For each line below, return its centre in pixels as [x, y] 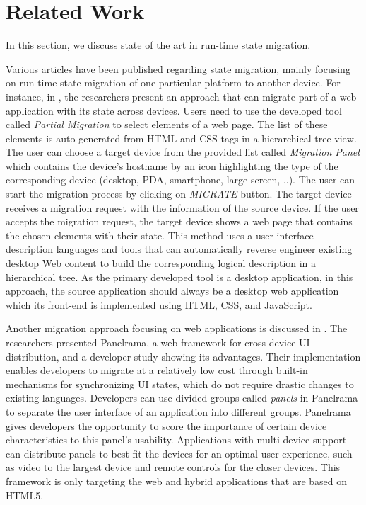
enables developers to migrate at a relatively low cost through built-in [157, 370]
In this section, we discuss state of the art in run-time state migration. [158, 45]
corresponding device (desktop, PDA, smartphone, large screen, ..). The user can [181, 180]
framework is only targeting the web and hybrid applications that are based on [177, 481]
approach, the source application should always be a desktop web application [172, 291]
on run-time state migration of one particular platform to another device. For [173, 83]
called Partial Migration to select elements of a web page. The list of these [167, 124]
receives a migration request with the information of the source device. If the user [182, 207]
